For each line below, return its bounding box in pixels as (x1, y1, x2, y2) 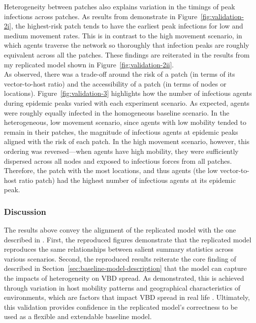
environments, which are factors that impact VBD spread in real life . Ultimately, (4, 292, 250, 302)
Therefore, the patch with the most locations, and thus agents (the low (4, 165, 218, 176)
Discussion (4, 205, 46, 217)
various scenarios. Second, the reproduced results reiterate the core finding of (4, 253, 236, 264)
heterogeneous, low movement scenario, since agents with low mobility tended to (4, 117, 247, 127)
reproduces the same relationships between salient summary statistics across (4, 244, 234, 254)
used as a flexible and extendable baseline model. (4, 311, 152, 322)
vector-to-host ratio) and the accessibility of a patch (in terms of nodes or (4, 78, 226, 88)
